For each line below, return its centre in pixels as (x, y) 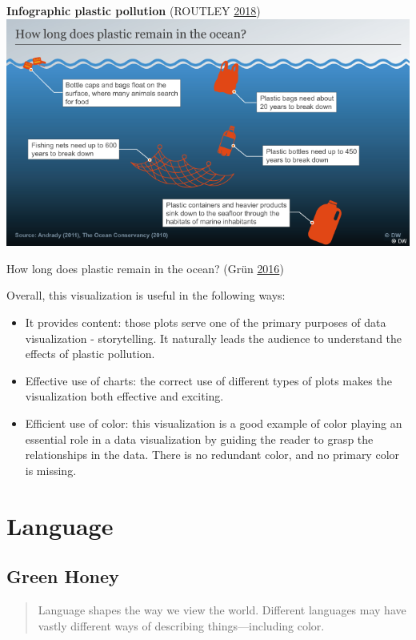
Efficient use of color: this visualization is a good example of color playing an (214, 423)
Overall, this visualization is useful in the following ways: (146, 295)
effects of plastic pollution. (90, 354)
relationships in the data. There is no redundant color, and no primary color (212, 455)
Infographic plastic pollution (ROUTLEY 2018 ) (134, 10)
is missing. (51, 470)
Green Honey (63, 576)
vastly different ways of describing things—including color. (181, 625)
